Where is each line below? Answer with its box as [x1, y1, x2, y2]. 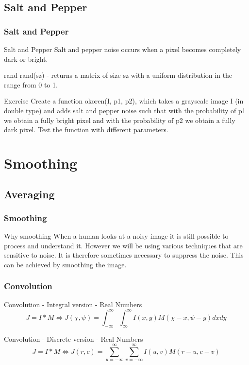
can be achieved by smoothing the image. [4, 259, 127, 269]
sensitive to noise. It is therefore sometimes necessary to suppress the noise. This [4, 250, 244, 260]
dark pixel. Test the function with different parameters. [4, 124, 168, 135]
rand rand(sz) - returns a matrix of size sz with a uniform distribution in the [4, 70, 232, 80]
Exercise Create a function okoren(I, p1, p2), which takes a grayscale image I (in [4, 96, 244, 106]
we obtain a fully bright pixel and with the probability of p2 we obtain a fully [4, 115, 235, 125]
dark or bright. [4, 53, 48, 64]
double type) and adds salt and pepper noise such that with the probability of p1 [4, 105, 246, 115]
